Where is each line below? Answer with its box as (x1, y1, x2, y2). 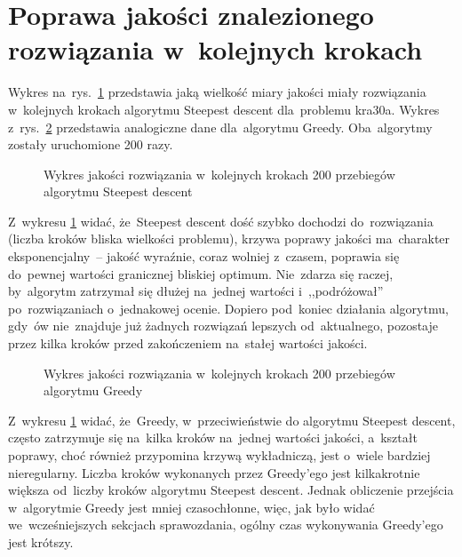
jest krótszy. (8, 532, 74, 551)
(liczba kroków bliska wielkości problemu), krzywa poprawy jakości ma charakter (8, 229, 450, 248)
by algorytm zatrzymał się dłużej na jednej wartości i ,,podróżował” (8, 282, 384, 300)
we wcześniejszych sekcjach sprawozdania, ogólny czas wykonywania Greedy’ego (8, 515, 443, 534)
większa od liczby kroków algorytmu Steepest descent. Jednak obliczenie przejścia (8, 481, 454, 499)
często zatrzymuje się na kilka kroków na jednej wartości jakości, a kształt (8, 428, 418, 447)
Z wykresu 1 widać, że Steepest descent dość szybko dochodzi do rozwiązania (8, 211, 434, 230)
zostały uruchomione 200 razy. (8, 135, 173, 154)
